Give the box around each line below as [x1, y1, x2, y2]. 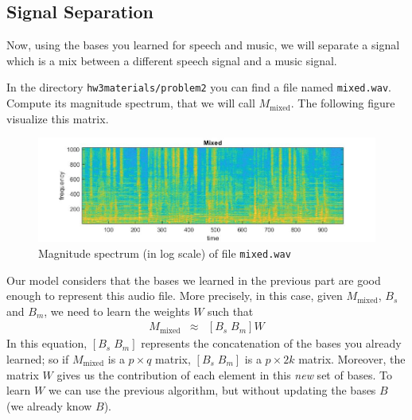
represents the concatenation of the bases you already [141, 335, 402, 352]
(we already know [6, 397, 92, 414]
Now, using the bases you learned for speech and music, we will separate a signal [6, 37, 400, 53]
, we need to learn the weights [44, 302, 190, 319]
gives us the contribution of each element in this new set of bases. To [56, 366, 392, 383]
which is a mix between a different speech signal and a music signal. [6, 52, 337, 68]
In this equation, [6, 335, 87, 352]
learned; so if [6, 351, 69, 367]
